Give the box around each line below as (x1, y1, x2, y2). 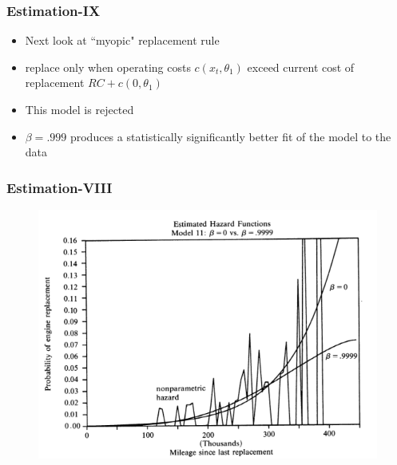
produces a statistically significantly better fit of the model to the (69, 128, 391, 144)
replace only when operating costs (25, 58, 191, 75)
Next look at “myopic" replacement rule (25, 32, 220, 49)
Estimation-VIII (6, 177, 113, 197)
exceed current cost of (247, 58, 355, 75)
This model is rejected (25, 101, 134, 117)
